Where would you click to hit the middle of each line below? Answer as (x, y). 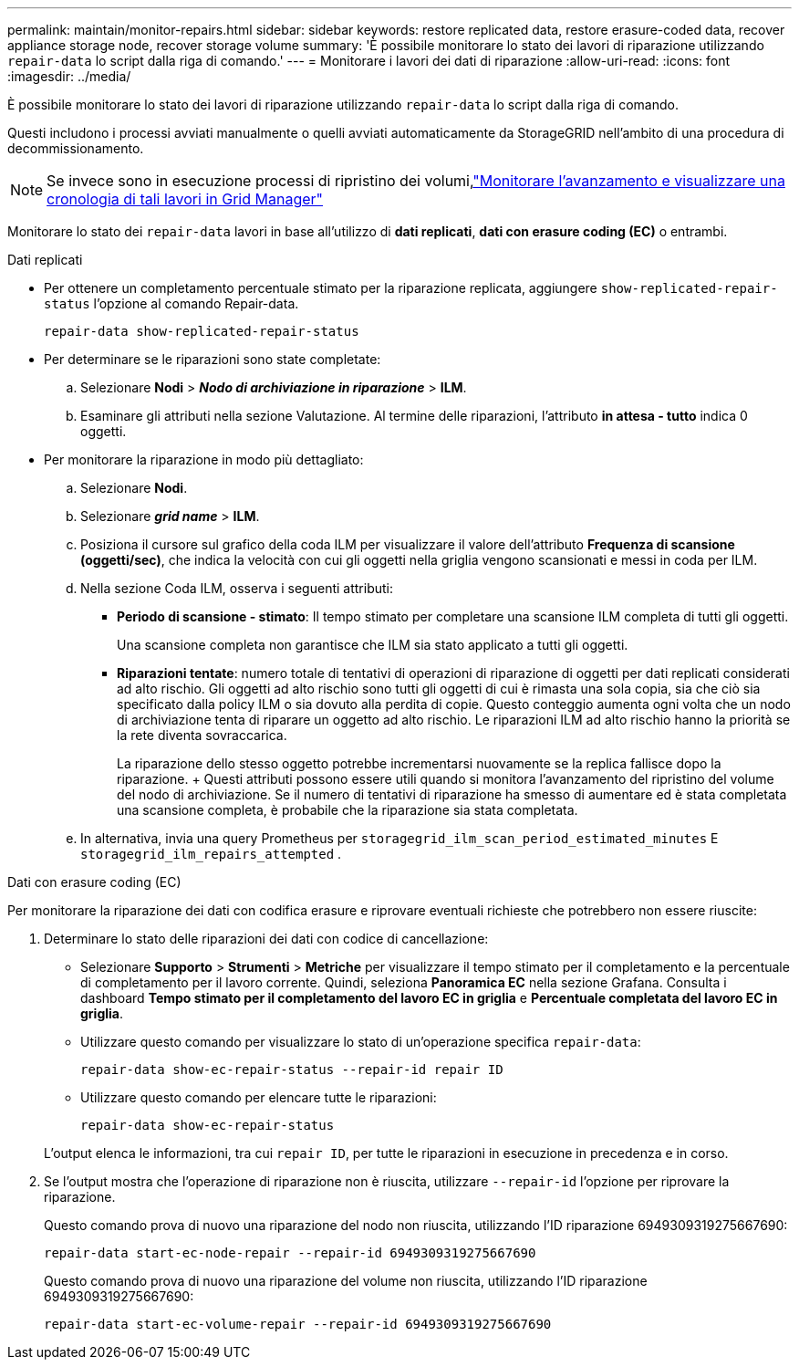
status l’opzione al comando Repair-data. (171, 303)
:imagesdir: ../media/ (69, 76)
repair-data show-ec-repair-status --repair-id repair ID (292, 1070)
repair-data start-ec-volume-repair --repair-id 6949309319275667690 (298, 1324)
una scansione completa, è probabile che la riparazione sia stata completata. (348, 810)
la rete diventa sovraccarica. (202, 735)
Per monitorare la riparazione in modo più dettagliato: (204, 459)
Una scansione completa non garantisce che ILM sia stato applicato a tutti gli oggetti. (373, 645)
